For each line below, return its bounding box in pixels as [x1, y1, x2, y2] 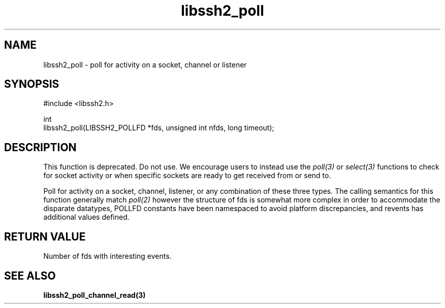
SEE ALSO [4, 269, 56, 282]
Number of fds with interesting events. [43, 252, 172, 261]
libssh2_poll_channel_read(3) [43, 290, 146, 299]
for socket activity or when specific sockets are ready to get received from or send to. [43, 171, 331, 180]
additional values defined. [43, 213, 130, 222]
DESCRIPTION [4, 141, 77, 154]
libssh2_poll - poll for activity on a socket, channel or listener [43, 60, 247, 69]
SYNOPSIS [4, 78, 59, 91]
